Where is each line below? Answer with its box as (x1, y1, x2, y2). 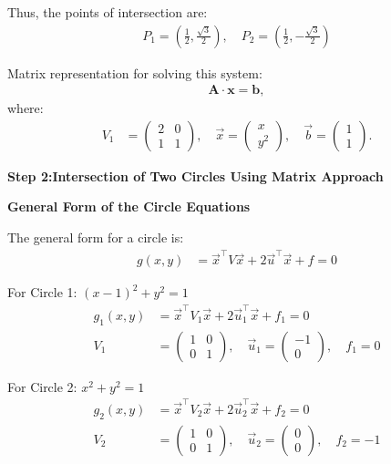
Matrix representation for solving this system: (7, 63, 262, 82)
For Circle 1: (7, 283, 77, 302)
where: (7, 98, 44, 118)
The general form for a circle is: (7, 228, 184, 247)
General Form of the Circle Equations (7, 197, 251, 216)
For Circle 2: (7, 376, 77, 396)
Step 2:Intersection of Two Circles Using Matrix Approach (7, 166, 384, 185)
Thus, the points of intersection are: (7, 3, 208, 21)
